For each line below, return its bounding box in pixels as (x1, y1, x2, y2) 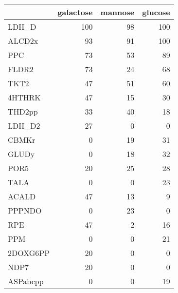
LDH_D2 (8, 120, 40, 131)
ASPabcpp (8, 275, 44, 287)
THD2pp (8, 106, 38, 117)
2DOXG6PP (8, 247, 50, 258)
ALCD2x (8, 35, 38, 46)
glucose (142, 6, 170, 18)
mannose (100, 6, 135, 18)
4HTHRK (8, 92, 41, 103)
